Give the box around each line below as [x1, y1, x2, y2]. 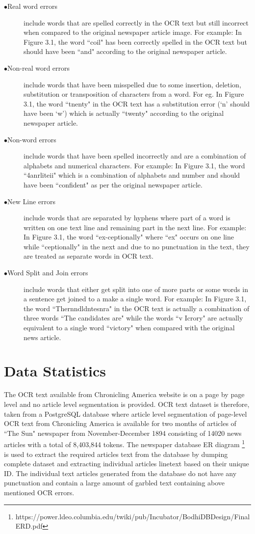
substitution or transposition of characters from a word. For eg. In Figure [24, 89, 244, 99]
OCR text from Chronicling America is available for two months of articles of [4, 418, 236, 428]
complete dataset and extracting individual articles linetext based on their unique [4, 458, 249, 469]
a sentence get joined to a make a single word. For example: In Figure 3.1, [24, 294, 247, 304]
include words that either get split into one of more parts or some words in [24, 284, 248, 294]
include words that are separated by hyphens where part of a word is [24, 213, 230, 223]
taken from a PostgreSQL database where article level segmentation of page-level [4, 408, 247, 419]
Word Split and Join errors [7, 267, 88, 278]
